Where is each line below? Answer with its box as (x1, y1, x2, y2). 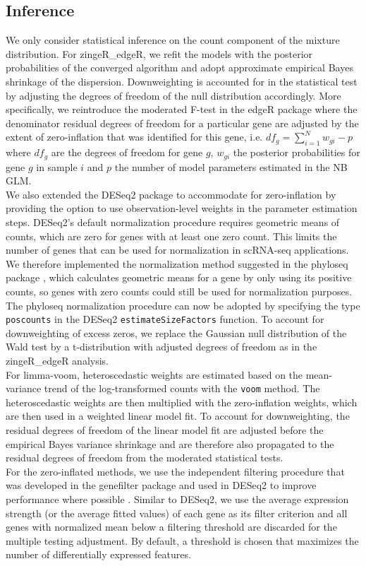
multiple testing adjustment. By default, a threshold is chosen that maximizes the (6, 533, 359, 548)
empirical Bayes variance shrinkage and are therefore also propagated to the (6, 436, 334, 451)
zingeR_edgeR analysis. (6, 353, 109, 367)
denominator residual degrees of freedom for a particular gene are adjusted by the (6, 115, 359, 130)
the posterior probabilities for (233, 145, 360, 160)
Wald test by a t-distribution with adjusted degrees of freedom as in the (6, 339, 317, 354)
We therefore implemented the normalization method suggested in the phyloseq (6, 256, 348, 271)
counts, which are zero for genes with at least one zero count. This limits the (6, 228, 337, 243)
